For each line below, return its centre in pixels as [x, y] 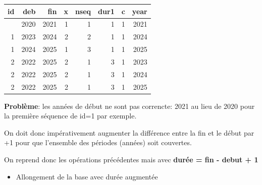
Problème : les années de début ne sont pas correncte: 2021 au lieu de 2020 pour [129, 106]
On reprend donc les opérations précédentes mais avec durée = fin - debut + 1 [131, 160]
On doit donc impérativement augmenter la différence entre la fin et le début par [129, 132]
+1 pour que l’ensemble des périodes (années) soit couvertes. [98, 142]
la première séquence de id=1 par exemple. [70, 116]
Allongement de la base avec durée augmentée [87, 176]
